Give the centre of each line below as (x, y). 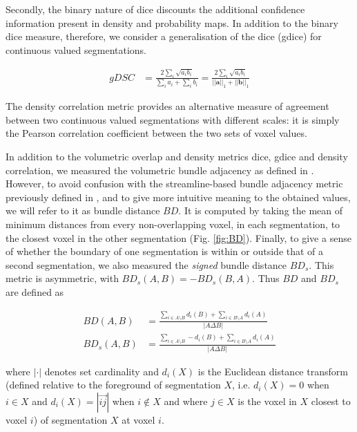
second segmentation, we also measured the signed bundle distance (146, 264)
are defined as (35, 291)
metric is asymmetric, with (62, 278)
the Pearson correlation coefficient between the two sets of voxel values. (156, 133)
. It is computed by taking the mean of (261, 210)
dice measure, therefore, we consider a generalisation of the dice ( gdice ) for (164, 36)
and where (186, 401)
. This (321, 264)
